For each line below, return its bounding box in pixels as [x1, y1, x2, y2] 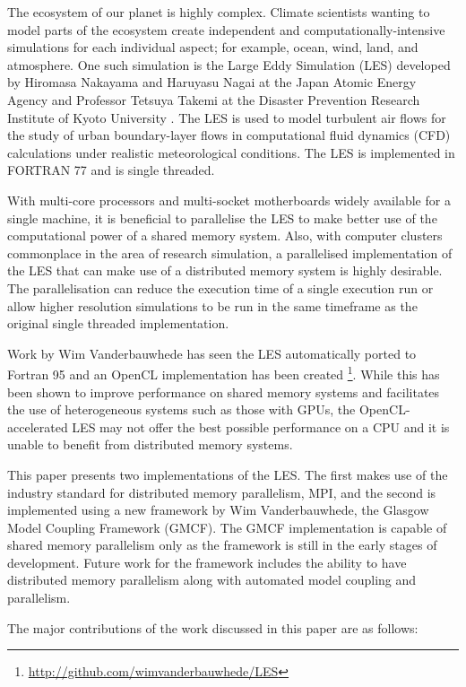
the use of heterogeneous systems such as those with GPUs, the [7, 400, 356, 419]
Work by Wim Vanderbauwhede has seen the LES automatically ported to [7, 343, 417, 362]
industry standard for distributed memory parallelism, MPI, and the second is [7, 483, 436, 501]
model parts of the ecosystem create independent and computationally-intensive [7, 20, 445, 39]
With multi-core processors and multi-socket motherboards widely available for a [7, 190, 451, 209]
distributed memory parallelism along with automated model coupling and [7, 570, 417, 589]
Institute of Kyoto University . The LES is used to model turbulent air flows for [7, 108, 446, 126]
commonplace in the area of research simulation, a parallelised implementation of [7, 243, 453, 262]
